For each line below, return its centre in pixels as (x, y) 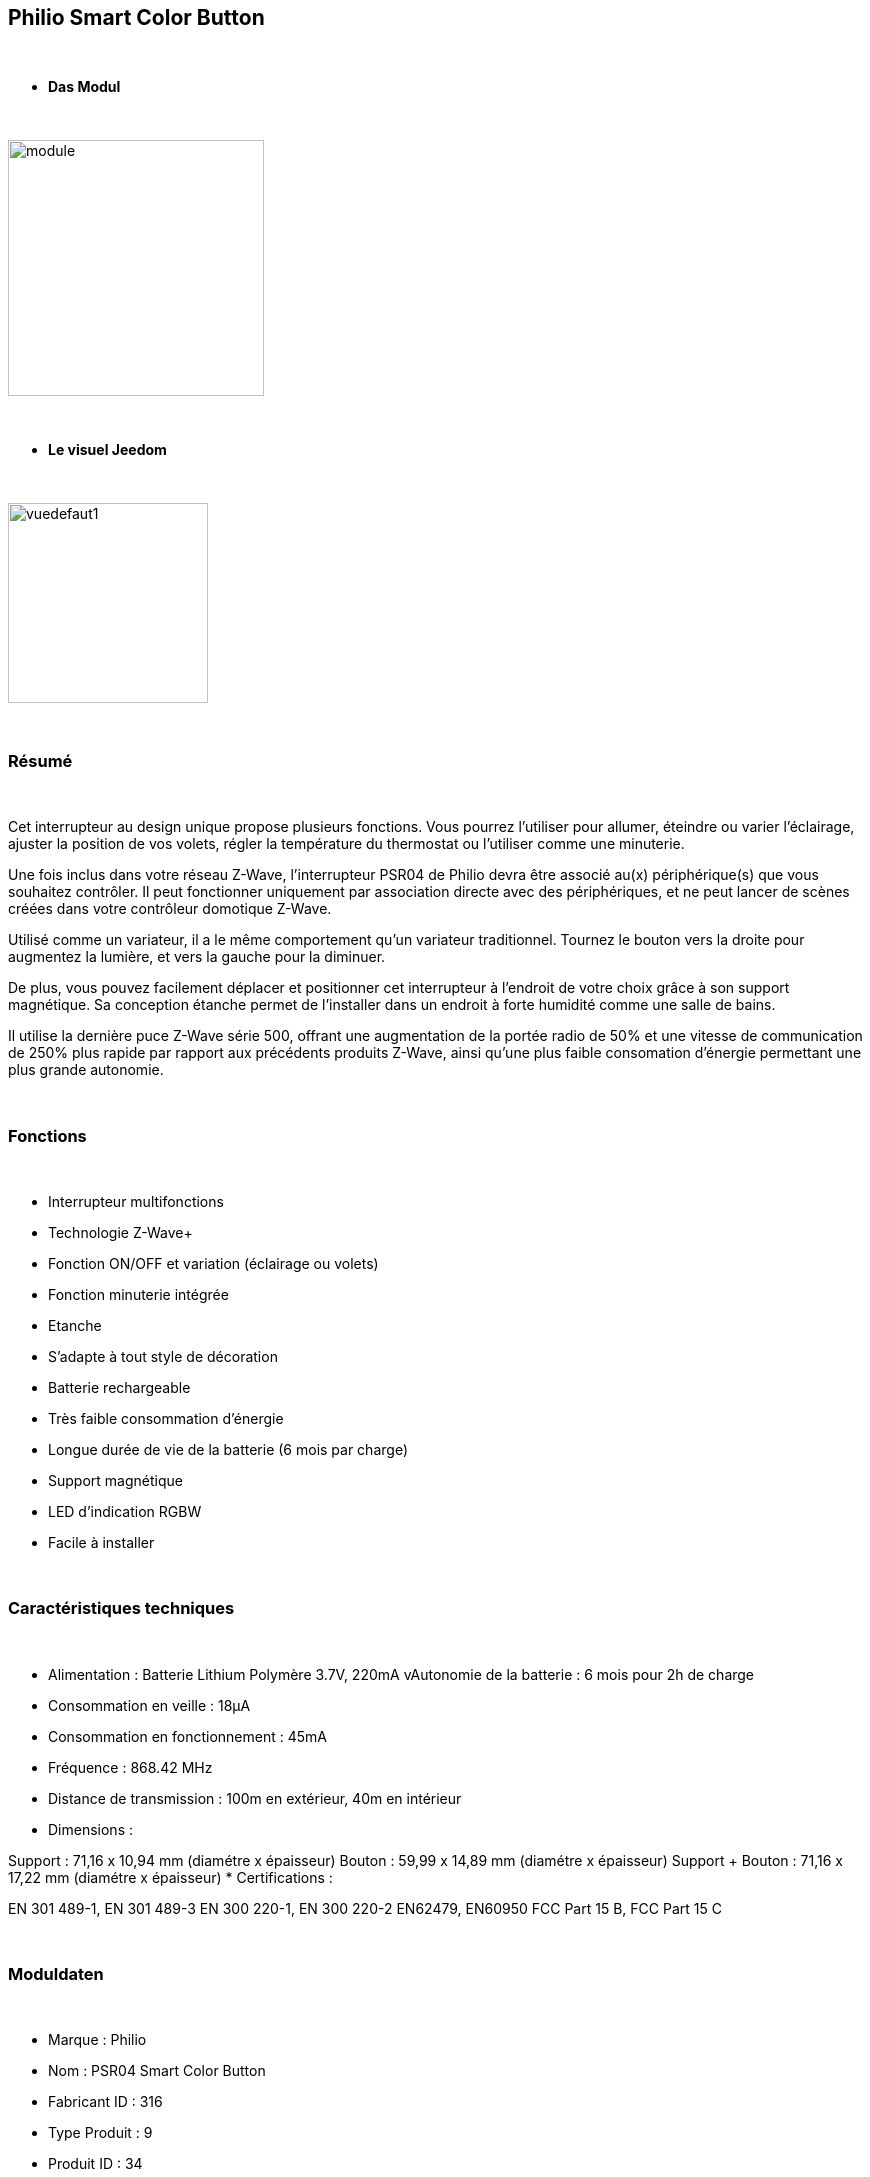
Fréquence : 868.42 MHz (130, 1767)
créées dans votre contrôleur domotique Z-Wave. (170, 909)
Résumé (40, 760)
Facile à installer (101, 1542)
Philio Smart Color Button (136, 17)
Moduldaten (56, 1974)
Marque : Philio (97, 2040)
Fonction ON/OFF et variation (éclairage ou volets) (213, 1263)
